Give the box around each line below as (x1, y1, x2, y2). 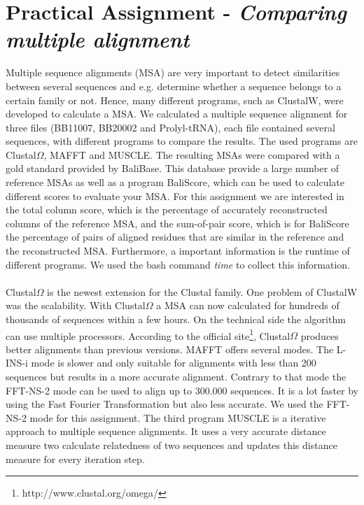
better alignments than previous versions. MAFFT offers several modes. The (6, 341, 334, 356)
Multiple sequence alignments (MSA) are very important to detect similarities (6, 65, 340, 80)
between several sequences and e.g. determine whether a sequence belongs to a (6, 78, 342, 93)
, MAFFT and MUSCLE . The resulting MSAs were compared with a (43, 147, 340, 162)
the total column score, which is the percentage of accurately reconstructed (6, 202, 328, 217)
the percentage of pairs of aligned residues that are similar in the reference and (6, 229, 344, 244)
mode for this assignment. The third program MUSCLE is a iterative (29, 410, 326, 425)
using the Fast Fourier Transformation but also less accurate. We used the (6, 397, 323, 411)
